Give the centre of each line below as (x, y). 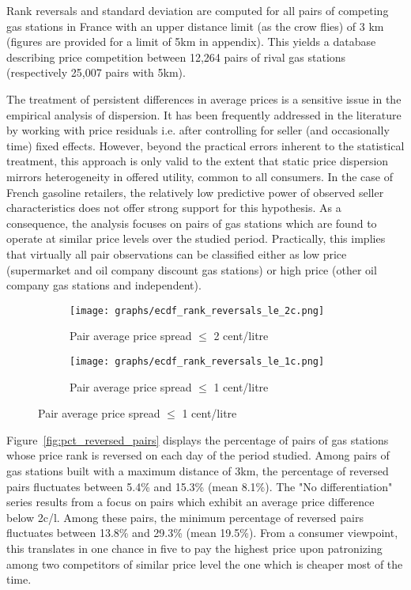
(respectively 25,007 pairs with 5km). (96, 72)
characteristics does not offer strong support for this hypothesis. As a (174, 208)
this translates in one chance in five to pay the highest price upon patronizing (194, 548)
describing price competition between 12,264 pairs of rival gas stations (176, 57)
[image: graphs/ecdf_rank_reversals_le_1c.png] (197, 361)
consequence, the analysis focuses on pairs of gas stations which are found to (192, 223)
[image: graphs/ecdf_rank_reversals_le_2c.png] (197, 310)
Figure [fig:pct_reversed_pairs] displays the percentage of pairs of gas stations (198, 439)
